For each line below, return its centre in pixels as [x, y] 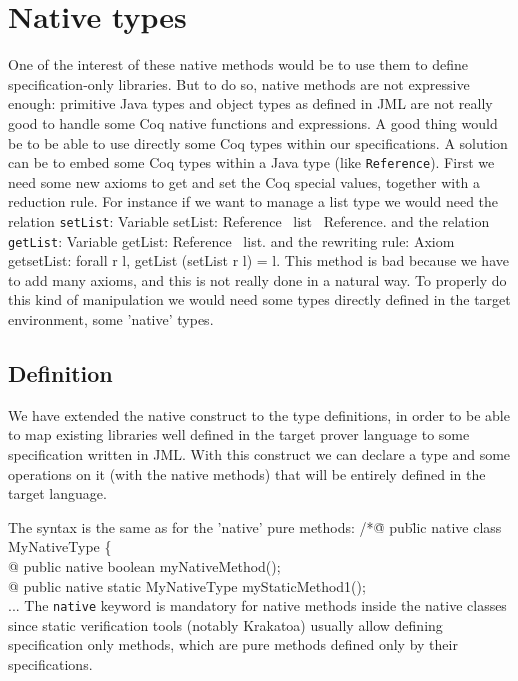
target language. [57, 493]
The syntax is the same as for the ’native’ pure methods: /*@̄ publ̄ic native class [255, 526]
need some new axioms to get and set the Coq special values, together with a [244, 181]
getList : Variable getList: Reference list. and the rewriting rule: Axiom [231, 240]
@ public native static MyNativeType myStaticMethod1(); [187, 585]
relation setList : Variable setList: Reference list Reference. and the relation [249, 220]
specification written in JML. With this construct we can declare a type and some [259, 454]
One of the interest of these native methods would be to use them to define [238, 64]
